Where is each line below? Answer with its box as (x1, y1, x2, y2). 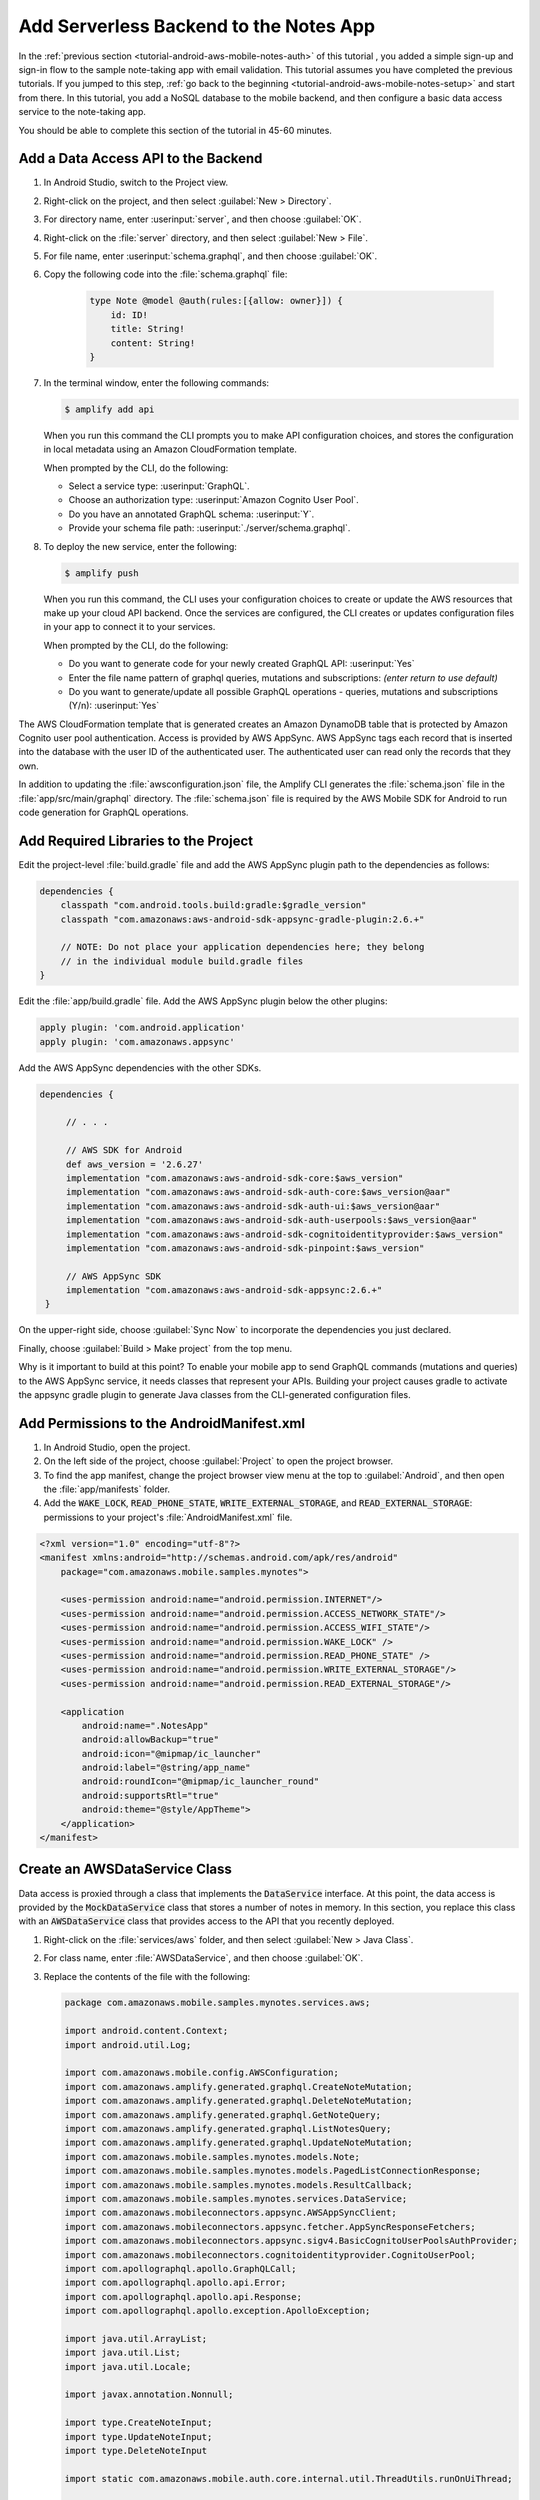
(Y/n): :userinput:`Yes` (68, 700, 160, 712)
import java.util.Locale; (64, 2361, 192, 2372)
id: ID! (110, 309, 149, 320)
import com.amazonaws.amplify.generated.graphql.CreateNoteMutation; (64, 2081, 413, 2092)
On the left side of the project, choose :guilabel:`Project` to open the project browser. (43, 1455, 394, 1467)
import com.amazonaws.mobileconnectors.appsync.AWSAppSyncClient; (64, 2207, 397, 2219)
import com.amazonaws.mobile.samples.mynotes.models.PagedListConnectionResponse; (64, 2165, 482, 2177)
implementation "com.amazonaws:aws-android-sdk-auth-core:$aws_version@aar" (65, 1186, 452, 1198)
